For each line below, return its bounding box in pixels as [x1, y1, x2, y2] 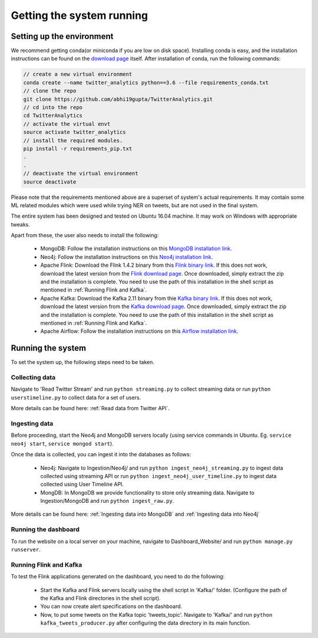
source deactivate [23, 178, 77, 185]
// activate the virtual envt [23, 120, 111, 127]
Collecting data [11, 374, 56, 382]
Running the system [11, 343, 87, 354]
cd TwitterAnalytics [23, 112, 82, 119]
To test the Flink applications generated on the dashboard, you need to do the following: [11, 573, 225, 580]
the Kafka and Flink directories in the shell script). [40, 594, 161, 601]
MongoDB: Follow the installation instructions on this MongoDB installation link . [40, 245, 233, 252]
